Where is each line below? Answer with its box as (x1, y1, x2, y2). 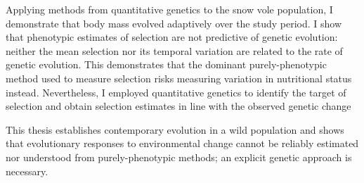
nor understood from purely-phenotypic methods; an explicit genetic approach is (6, 149, 352, 164)
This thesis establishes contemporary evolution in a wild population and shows (6, 122, 344, 137)
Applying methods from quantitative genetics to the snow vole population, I (6, 2, 333, 16)
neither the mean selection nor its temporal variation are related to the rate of (6, 43, 343, 58)
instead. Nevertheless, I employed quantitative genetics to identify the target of (6, 84, 346, 99)
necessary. (6, 163, 48, 178)
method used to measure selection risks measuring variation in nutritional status (6, 70, 352, 85)
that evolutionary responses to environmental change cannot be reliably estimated (6, 136, 359, 151)
